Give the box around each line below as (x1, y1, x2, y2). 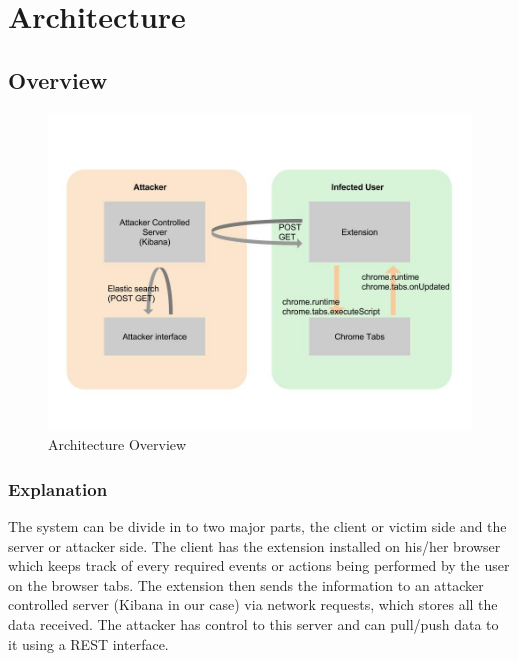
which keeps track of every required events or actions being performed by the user (8, 555, 510, 576)
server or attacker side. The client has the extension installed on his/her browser (8, 535, 501, 556)
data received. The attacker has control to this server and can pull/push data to (8, 613, 499, 634)
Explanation (8, 476, 108, 501)
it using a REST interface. (8, 633, 169, 654)
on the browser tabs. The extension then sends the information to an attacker (8, 574, 484, 595)
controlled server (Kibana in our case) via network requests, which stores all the (8, 594, 498, 615)
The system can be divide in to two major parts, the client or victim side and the (8, 515, 507, 536)
